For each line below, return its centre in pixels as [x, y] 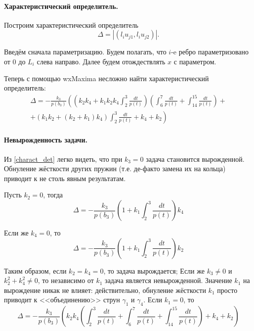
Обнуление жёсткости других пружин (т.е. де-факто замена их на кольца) [115, 168]
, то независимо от [66, 280]
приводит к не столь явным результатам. [65, 178]
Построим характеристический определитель [71, 24]
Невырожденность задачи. [46, 140]
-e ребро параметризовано [210, 52]
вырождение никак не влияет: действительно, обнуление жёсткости [105, 290]
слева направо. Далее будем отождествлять [101, 61]
